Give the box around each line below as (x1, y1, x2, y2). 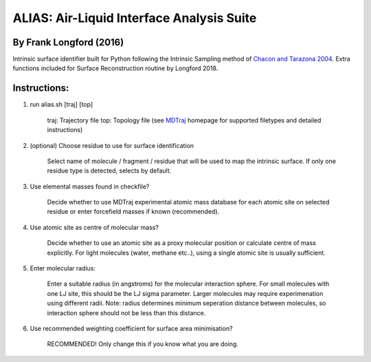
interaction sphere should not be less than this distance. (47, 308, 206, 317)
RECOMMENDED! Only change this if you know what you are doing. (47, 340, 238, 348)
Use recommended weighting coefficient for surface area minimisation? (30, 324, 233, 332)
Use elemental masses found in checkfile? (30, 182, 150, 191)
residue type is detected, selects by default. (47, 167, 172, 175)
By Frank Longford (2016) (12, 36, 124, 48)
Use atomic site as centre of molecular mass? (30, 223, 159, 231)
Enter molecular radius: (30, 264, 96, 273)
